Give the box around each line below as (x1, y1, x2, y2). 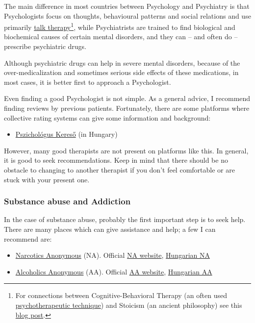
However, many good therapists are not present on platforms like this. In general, (4, 145, 249, 155)
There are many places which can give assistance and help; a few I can (4, 224, 216, 234)
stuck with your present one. (4, 174, 90, 184)
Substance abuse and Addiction (4, 195, 131, 207)
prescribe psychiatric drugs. (4, 41, 87, 51)
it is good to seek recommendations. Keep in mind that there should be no (4, 155, 228, 165)
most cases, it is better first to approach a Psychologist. (4, 76, 171, 87)
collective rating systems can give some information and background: (4, 112, 211, 123)
